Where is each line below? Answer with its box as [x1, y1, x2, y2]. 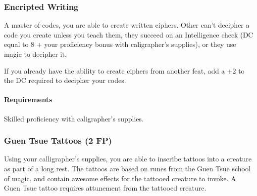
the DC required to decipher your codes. [4, 75, 126, 85]
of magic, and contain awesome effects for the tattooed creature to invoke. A [4, 173, 236, 183]
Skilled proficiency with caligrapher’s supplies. [4, 113, 144, 123]
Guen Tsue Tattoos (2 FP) [4, 134, 112, 147]
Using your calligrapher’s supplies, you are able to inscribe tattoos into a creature [4, 154, 252, 164]
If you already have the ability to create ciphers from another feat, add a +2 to [4, 65, 245, 76]
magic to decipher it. [4, 49, 67, 59]
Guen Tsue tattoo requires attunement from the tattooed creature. [4, 183, 206, 193]
